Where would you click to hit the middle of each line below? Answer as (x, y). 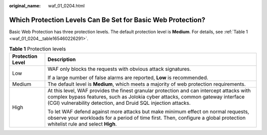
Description (62, 59)
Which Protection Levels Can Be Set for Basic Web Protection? (107, 20)
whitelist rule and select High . (82, 124)
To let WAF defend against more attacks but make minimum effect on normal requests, (148, 112)
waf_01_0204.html (67, 6)
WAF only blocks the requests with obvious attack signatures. (119, 69)
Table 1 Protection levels (38, 48)
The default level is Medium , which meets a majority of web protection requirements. (147, 84)
